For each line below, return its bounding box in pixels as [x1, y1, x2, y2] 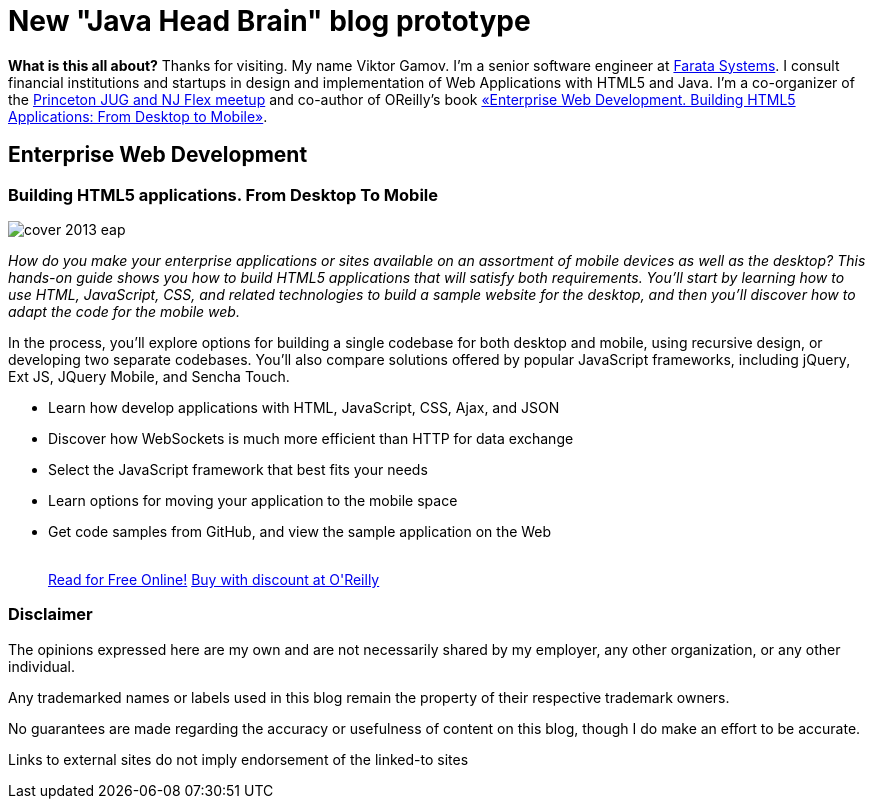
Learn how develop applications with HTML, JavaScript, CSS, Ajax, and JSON [48, 398, 560, 416]
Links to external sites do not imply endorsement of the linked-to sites [8, 750, 469, 768]
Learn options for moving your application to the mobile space [48, 491, 458, 509]
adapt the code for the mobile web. [8, 302, 240, 320]
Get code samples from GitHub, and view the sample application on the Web [48, 522, 552, 540]
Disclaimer [8, 604, 93, 625]
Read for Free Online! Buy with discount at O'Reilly [48, 570, 380, 588]
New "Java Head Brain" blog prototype [8, 4, 531, 38]
